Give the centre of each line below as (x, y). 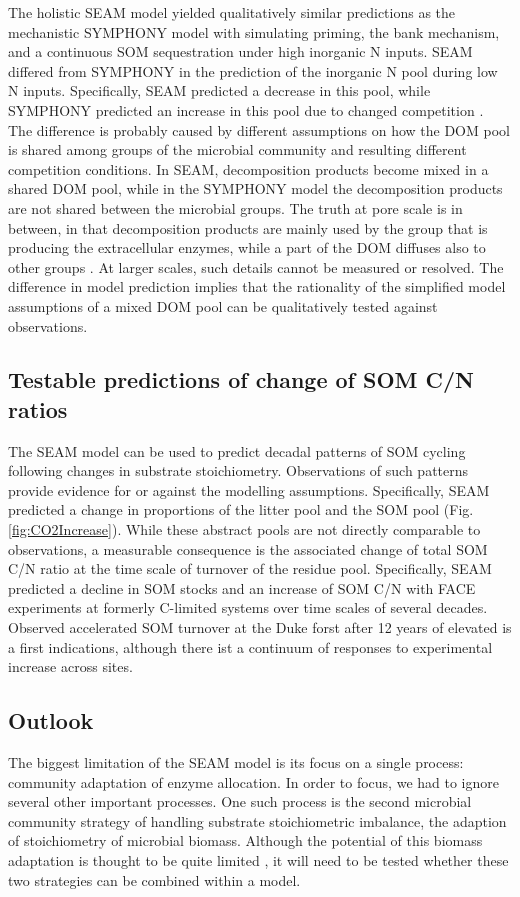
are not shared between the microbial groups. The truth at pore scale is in (235, 207)
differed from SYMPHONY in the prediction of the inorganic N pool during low (253, 70)
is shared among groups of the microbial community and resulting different (237, 149)
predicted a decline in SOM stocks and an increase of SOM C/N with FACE (242, 587)
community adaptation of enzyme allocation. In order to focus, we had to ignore (253, 781)
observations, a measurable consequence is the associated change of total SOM (248, 548)
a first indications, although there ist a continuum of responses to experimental (250, 646)
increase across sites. (70, 666)
